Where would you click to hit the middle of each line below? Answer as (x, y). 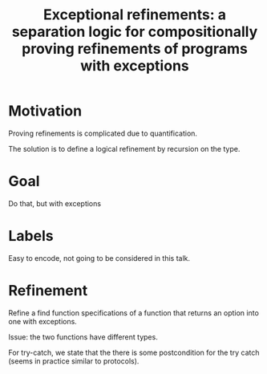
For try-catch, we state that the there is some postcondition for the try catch (134, 352)
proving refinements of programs (135, 49)
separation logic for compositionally (135, 32)
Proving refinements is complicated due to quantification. (103, 133)
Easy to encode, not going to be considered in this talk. (99, 258)
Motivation (45, 111)
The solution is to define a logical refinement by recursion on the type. (124, 148)
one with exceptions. (43, 321)
